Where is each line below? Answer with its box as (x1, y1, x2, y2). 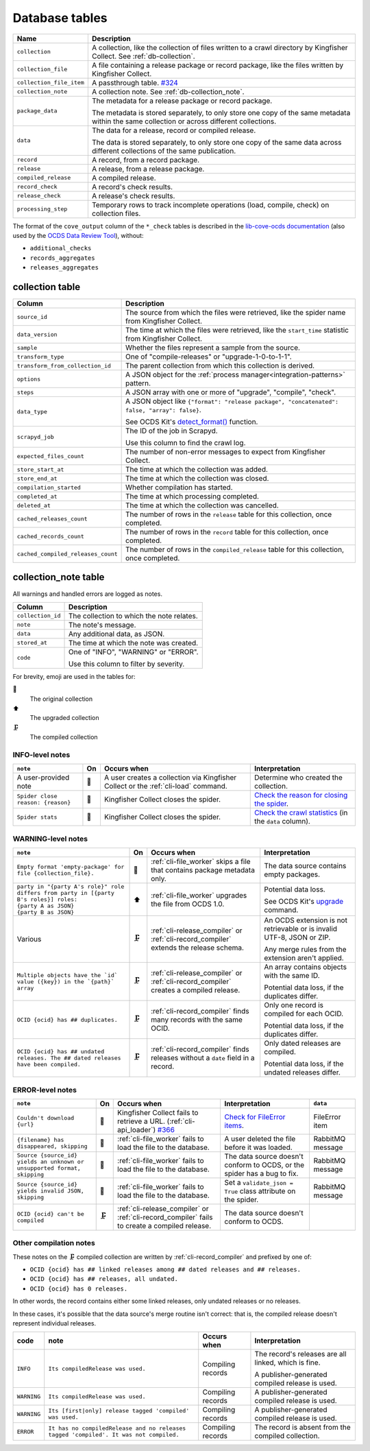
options (16, 375, 41, 383)
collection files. (91, 208, 141, 218)
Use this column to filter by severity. (68, 659, 185, 669)
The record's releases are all (254, 1350, 347, 1359)
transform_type (16, 353, 64, 360)
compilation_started (16, 483, 82, 491)
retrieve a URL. (117, 1116, 166, 1126)
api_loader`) (117, 1125, 156, 1134)
